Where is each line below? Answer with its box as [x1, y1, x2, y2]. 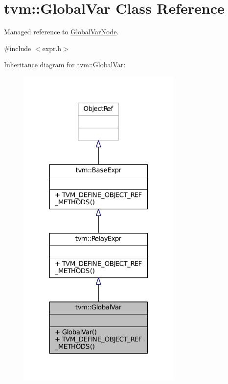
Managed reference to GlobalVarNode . [4, 27, 119, 37]
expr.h [42, 43, 62, 53]
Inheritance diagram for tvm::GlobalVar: [4, 59, 126, 70]
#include [4, 43, 31, 53]
